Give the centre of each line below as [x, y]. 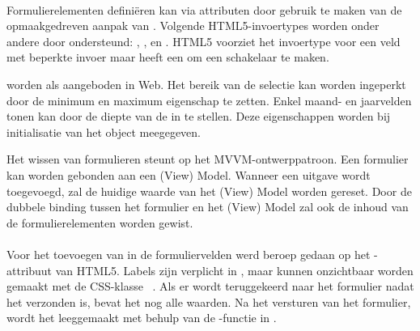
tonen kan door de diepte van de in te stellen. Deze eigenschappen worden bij [199, 116]
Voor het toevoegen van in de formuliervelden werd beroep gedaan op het [189, 254]
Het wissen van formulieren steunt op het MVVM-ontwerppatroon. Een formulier [208, 159]
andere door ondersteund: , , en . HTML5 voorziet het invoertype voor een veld [204, 41]
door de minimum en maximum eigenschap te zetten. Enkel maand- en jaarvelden [209, 100]
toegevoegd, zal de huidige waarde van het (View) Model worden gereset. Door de [209, 191]
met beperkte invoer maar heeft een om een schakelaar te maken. [168, 57]
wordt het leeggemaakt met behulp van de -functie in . [142, 318]
